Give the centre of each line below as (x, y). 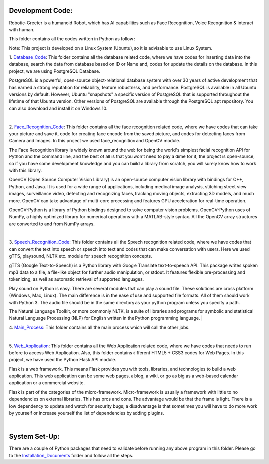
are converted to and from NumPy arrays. (52, 224)
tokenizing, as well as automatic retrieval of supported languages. (77, 279)
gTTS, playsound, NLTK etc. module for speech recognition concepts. (81, 256)
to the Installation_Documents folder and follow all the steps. (71, 455)
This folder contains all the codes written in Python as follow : (72, 39)
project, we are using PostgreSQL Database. (55, 71)
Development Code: (41, 11)
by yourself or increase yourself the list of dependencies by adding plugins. (87, 413)
